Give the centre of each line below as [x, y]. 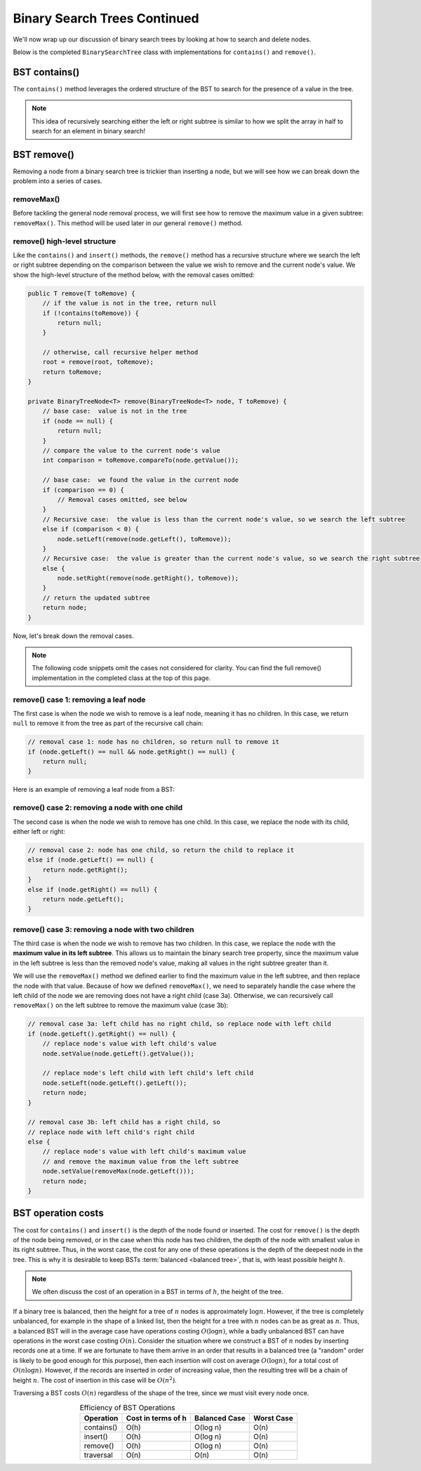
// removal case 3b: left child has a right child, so [124, 1122]
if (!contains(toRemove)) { [91, 313]
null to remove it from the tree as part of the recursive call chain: [108, 724]
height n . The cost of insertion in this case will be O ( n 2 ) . [95, 1379]
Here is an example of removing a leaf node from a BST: [94, 790]
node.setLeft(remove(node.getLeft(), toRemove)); [144, 539]
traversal [98, 1455]
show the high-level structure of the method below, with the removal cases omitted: [134, 274]
